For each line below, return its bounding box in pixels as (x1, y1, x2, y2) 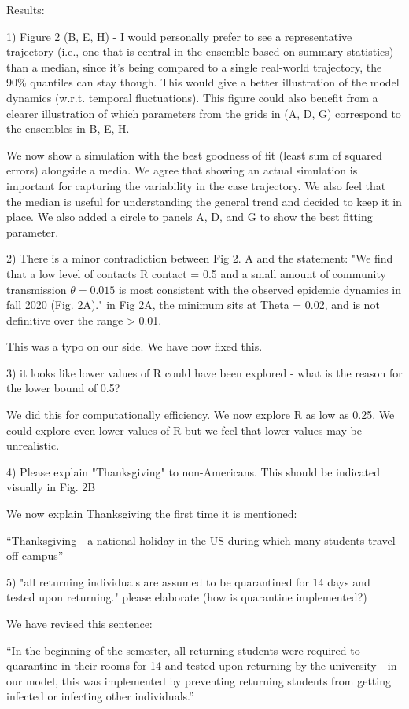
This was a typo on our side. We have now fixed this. (6, 338, 263, 354)
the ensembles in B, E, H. (6, 120, 130, 137)
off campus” (6, 547, 64, 564)
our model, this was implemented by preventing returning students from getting (6, 672, 391, 689)
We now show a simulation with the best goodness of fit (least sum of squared (6, 146, 382, 163)
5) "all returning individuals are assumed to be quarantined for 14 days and (6, 573, 370, 590)
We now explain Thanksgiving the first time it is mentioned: (6, 505, 297, 522)
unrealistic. (6, 437, 60, 454)
